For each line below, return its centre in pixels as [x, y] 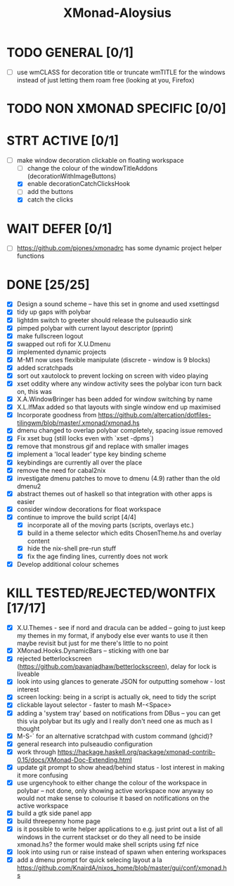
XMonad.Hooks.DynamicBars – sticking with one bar [93, 651]
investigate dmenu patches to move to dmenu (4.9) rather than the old [118, 478]
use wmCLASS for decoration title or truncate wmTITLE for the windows [121, 72]
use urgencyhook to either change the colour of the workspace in [112, 782]
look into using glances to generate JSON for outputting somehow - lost [121, 682]
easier [26, 501]
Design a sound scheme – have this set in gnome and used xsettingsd [118, 304]
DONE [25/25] [48, 284]
